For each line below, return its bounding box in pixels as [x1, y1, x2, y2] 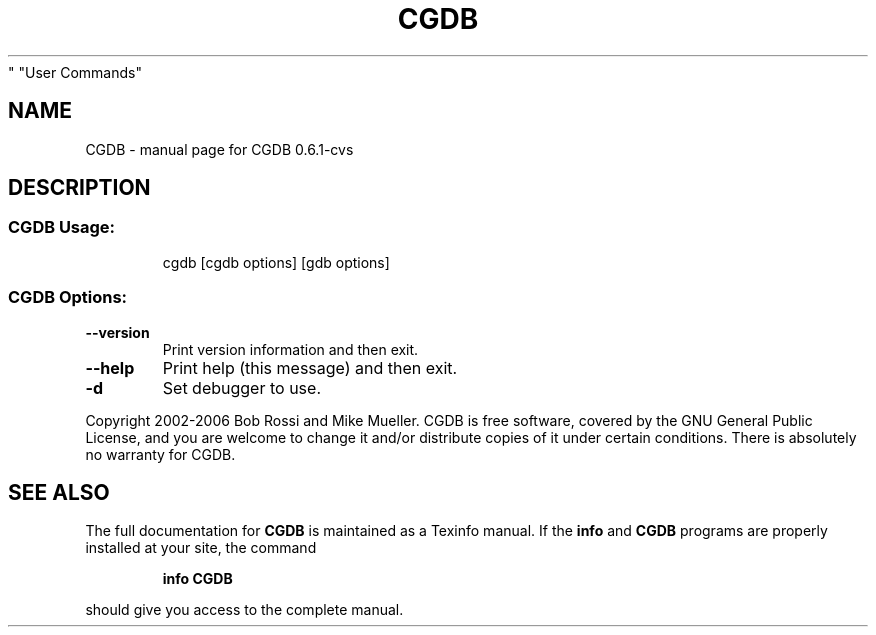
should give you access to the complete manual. [85, 601, 404, 619]
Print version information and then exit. [162, 340, 419, 358]
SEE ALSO [8, 479, 110, 505]
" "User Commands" [8, 63, 142, 81]
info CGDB [162, 570, 233, 588]
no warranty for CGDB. [85, 445, 236, 463]
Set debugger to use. [162, 377, 321, 398]
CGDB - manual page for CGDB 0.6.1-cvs [85, 140, 354, 158]
